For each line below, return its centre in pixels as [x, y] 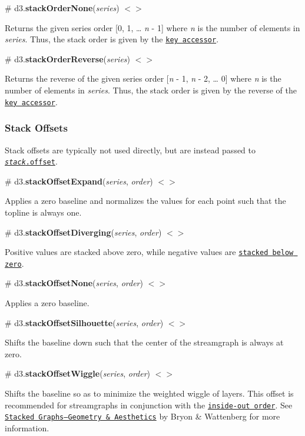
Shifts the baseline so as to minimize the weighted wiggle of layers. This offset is [149, 393]
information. [27, 427]
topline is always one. [43, 212]
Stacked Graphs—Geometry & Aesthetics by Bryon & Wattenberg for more [142, 416]
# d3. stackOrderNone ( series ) [62, 8]
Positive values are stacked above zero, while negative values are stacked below [149, 252]
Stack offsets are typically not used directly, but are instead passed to [130, 150]
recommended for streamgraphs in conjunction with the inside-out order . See [149, 405]
